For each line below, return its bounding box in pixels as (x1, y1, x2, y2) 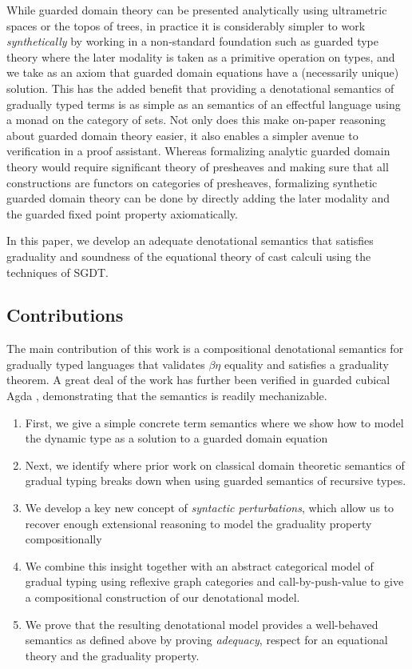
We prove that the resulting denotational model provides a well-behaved (25, 615, 378, 632)
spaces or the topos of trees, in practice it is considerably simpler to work (6, 17, 366, 34)
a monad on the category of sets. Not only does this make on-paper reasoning (6, 111, 386, 128)
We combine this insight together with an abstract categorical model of (25, 557, 374, 574)
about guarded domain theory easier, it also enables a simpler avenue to (6, 126, 359, 143)
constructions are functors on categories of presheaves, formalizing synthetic (6, 174, 378, 190)
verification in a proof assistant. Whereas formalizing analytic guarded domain (6, 142, 390, 159)
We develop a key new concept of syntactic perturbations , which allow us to (25, 499, 394, 516)
